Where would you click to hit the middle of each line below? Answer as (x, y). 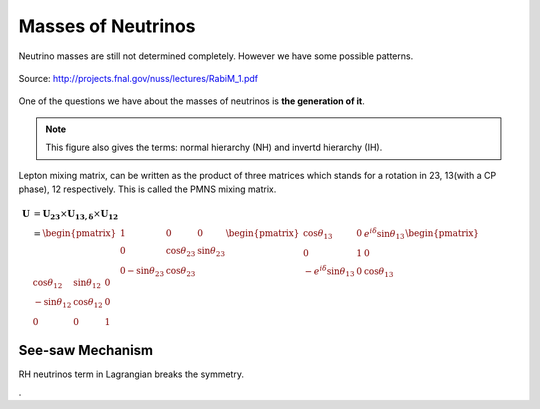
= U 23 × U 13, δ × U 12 (76, 215)
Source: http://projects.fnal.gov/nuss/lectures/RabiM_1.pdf (138, 78)
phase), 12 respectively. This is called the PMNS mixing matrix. (147, 189)
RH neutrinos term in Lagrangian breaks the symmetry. (131, 374)
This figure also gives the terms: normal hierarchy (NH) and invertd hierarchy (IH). (214, 147)
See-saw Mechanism (86, 350)
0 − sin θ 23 (142, 272)
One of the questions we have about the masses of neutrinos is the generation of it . (191, 101)
